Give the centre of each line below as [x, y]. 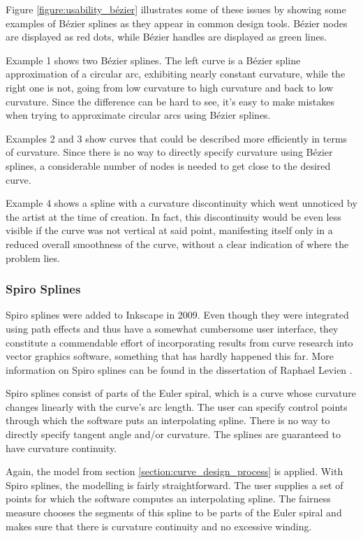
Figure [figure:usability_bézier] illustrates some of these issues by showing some [176, 9]
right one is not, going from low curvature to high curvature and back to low [170, 87]
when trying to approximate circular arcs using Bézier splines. [138, 115]
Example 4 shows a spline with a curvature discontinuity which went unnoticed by [181, 203]
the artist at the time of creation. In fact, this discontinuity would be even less [173, 216]
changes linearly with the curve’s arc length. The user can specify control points [177, 406]
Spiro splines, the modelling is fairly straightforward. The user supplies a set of [175, 485]
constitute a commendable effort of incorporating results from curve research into [179, 342]
